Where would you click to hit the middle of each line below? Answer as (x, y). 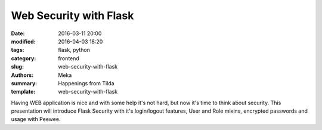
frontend (69, 58)
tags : (18, 50)
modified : (23, 41)
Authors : (22, 75)
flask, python (74, 50)
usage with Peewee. (36, 119)
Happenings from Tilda (86, 83)
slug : (17, 67)
